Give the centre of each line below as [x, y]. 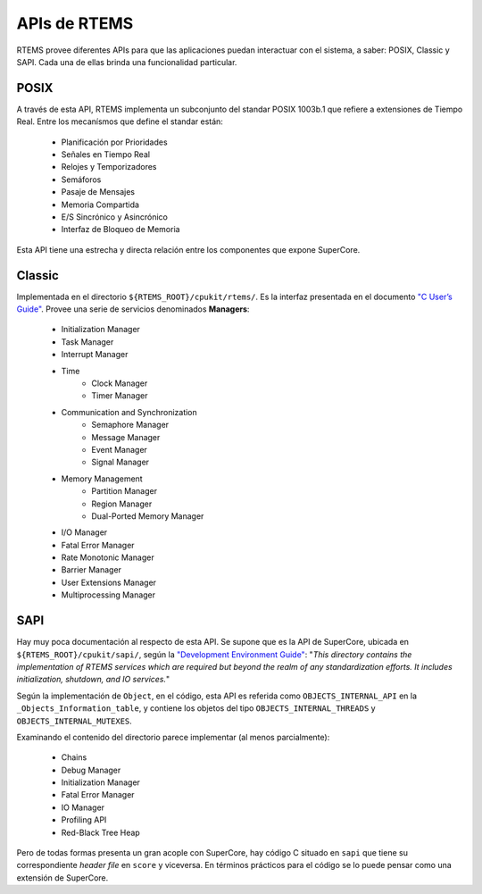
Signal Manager [120, 462]
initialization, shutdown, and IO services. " [93, 680]
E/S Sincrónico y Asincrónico [115, 217]
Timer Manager [120, 396]
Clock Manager [120, 383]
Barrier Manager [91, 570]
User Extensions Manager [108, 582]
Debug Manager [91, 770]
